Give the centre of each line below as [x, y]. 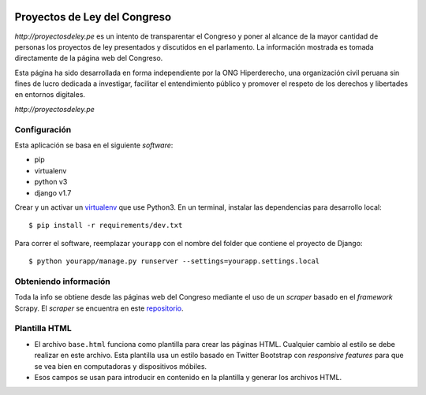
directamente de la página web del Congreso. [89, 58]
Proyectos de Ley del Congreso [93, 17]
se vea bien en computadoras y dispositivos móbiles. [121, 366]
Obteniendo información [62, 281]
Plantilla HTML [43, 329]
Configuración [43, 129]
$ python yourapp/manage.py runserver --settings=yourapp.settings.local [174, 261]
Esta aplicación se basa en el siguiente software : [94, 145]
